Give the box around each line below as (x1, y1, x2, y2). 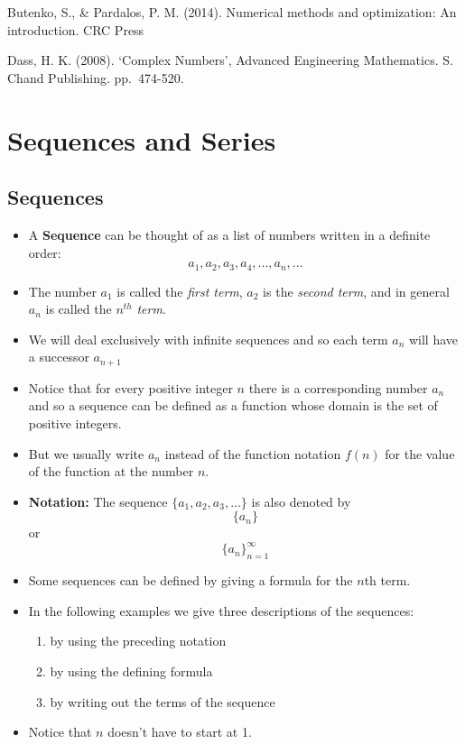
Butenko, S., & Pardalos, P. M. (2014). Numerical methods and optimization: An (7, 3, 457, 21)
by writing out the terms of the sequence (50, 692, 275, 711)
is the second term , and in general (263, 281, 450, 300)
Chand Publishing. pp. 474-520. (7, 68, 184, 87)
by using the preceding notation (50, 631, 227, 650)
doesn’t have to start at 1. (107, 722, 252, 741)
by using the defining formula (50, 662, 213, 681)
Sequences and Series (7, 121, 276, 158)
